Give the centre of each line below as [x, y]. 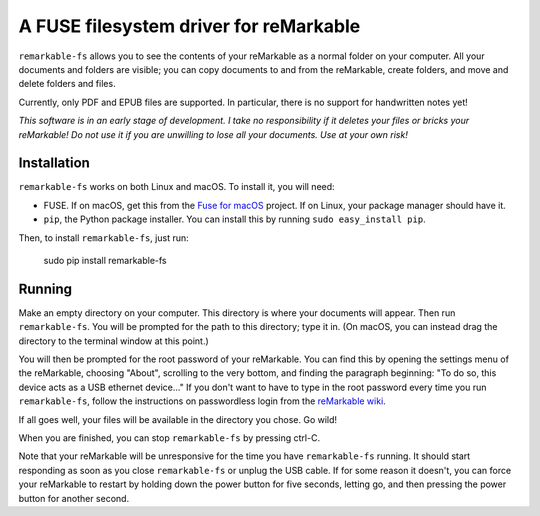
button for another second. [74, 498]
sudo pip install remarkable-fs [105, 260]
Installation [54, 163]
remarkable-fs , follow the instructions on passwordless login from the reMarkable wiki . [202, 401]
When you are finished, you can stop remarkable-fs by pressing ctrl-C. [169, 438]
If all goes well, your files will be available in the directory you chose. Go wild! [178, 419]
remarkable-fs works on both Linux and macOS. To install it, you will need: [176, 187]
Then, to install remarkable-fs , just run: [103, 237]
